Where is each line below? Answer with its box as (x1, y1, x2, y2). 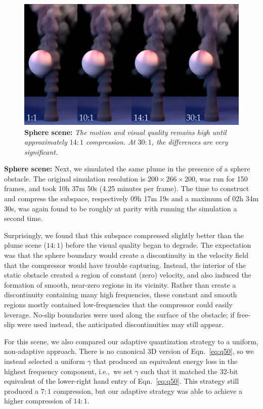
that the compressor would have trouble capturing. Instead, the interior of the (4, 259, 246, 270)
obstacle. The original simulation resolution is (4, 173, 146, 184)
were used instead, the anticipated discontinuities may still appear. (17, 319, 224, 330)
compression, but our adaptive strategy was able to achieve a (53, 385, 243, 396)
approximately (24, 137, 67, 147)
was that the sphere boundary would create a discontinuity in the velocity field (4, 250, 248, 260)
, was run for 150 (195, 173, 248, 184)
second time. (4, 213, 43, 223)
